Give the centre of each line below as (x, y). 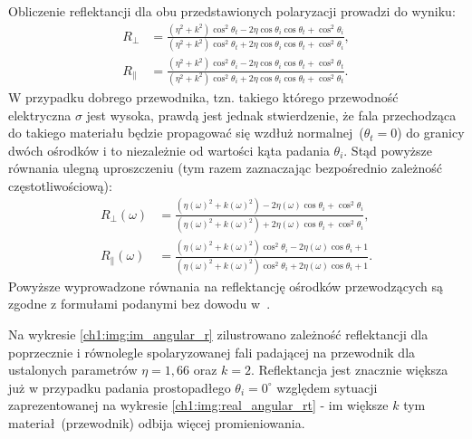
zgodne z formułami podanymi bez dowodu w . (140, 304)
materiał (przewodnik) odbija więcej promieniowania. (157, 422)
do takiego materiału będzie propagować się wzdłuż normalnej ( (186, 133)
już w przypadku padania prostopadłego (120, 387)
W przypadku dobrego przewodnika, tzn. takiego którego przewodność (203, 96)
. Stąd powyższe (388, 150)
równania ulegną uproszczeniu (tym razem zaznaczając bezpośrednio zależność (226, 168)
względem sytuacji (327, 387)
